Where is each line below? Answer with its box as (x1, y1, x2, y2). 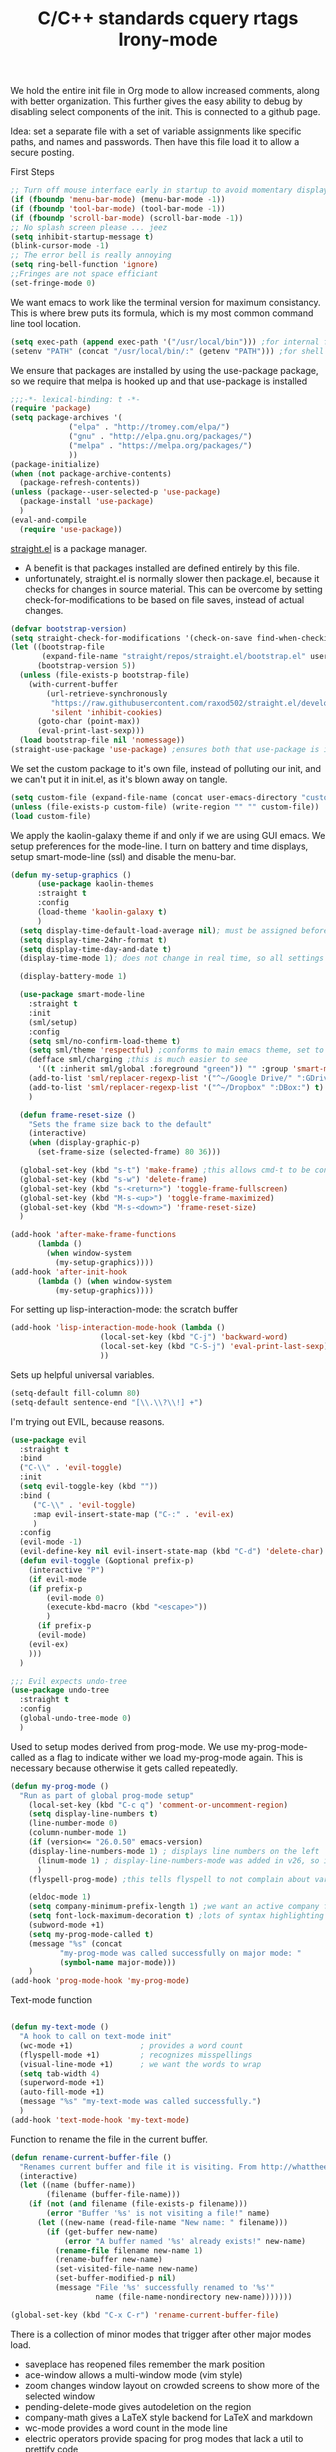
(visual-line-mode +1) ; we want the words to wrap (19, 2059, 262, 2069)
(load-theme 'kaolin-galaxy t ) (36, 907, 168, 917)
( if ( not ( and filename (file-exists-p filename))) (28, 2199, 248, 2209)
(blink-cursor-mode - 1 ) (10, 241, 110, 251)
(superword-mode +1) (19, 2078, 105, 2088)
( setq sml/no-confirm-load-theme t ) (28, 1036, 182, 1046)
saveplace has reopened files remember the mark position (24, 2358, 266, 2370)
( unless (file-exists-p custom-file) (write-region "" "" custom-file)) (10, 802, 320, 812)
